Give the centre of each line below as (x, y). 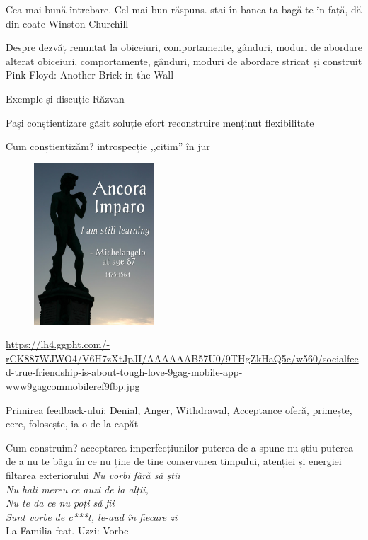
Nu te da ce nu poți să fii (60, 503)
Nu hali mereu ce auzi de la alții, (77, 489)
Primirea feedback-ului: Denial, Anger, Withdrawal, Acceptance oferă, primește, (179, 409)
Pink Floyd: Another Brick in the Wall (90, 75)
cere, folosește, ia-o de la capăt (72, 424)
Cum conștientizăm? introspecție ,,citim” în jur (108, 146)
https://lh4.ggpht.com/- (58, 344)
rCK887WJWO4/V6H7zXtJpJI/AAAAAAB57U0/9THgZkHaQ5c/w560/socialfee (182, 358)
